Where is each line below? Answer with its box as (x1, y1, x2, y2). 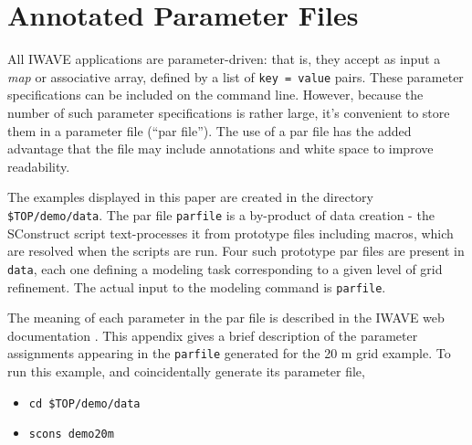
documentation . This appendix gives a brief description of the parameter (7, 325, 418, 344)
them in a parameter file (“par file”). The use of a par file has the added (7, 121, 412, 140)
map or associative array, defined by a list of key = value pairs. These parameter (7, 67, 464, 86)
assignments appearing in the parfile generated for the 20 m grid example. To (7, 344, 451, 363)
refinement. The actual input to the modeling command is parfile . (7, 277, 386, 296)
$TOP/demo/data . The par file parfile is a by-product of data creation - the (7, 206, 435, 224)
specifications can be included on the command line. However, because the (7, 85, 424, 104)
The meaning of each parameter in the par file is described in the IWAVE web (7, 308, 445, 327)
